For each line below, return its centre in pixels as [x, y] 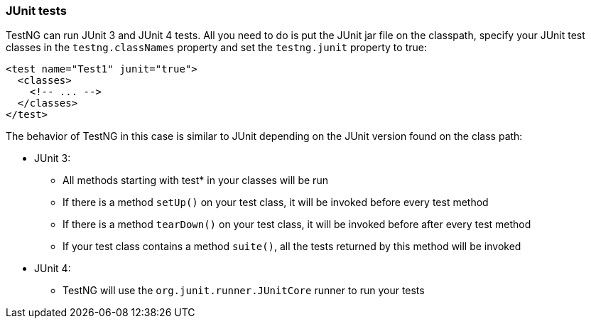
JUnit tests [36, 11]
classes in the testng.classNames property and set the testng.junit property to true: [216, 48]
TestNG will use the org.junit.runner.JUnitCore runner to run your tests [244, 291]
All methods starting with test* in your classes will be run [195, 180]
